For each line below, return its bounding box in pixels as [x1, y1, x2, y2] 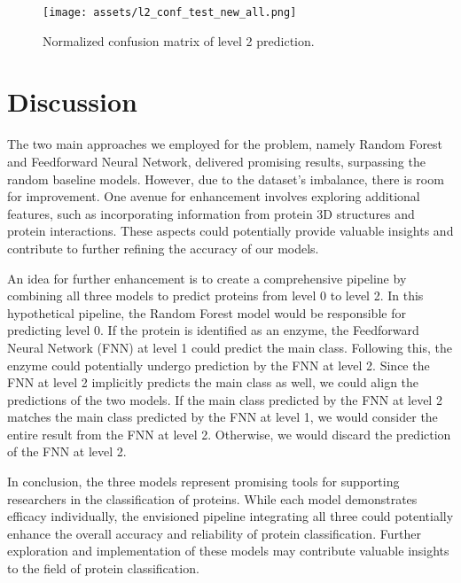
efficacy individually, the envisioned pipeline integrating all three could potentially [7, 507, 454, 525]
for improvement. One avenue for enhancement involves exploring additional [7, 187, 420, 206]
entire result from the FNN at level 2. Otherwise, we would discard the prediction [7, 424, 451, 443]
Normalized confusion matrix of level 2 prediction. [43, 31, 315, 50]
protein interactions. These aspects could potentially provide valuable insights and [7, 222, 454, 240]
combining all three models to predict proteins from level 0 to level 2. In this [7, 286, 424, 305]
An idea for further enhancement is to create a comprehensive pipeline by [7, 268, 407, 287]
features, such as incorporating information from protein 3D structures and [7, 204, 415, 222]
